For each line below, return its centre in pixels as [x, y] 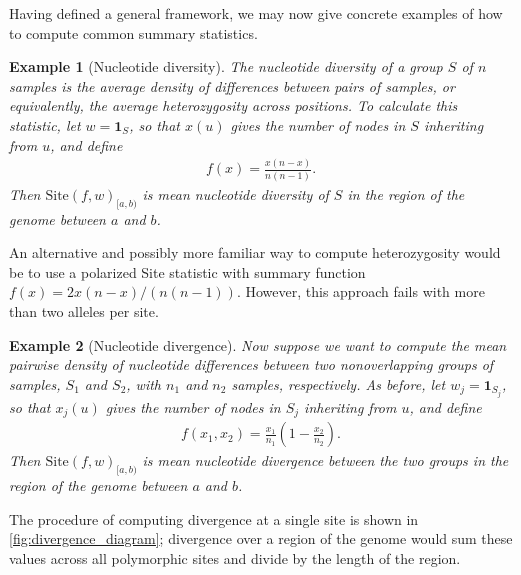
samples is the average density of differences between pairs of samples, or [232, 85]
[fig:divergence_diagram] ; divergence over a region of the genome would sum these [261, 538]
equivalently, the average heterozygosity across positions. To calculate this [233, 105]
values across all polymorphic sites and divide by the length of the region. [235, 557]
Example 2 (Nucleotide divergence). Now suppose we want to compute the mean [258, 344]
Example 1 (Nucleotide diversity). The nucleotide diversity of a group [226, 66]
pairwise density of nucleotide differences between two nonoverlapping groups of [251, 364]
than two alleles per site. [84, 310]
